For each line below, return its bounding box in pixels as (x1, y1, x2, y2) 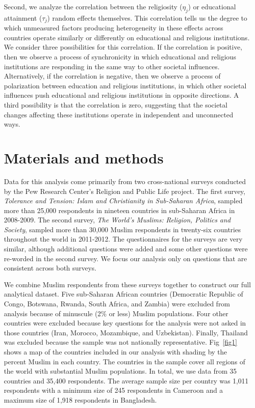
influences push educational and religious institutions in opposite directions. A (4, 90, 239, 100)
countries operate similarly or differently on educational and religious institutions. (4, 32, 250, 42)
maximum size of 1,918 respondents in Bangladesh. (4, 394, 157, 405)
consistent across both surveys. (4, 263, 97, 273)
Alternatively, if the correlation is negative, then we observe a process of (4, 71, 221, 81)
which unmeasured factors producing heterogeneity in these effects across (4, 23, 224, 33)
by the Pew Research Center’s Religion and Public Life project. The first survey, (4, 186, 246, 196)
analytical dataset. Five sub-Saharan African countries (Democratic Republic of (4, 289, 243, 299)
